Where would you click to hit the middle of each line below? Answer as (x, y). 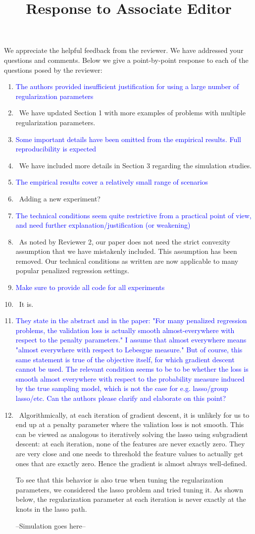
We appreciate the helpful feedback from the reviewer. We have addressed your (124, 50)
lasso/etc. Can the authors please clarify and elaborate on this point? (121, 398)
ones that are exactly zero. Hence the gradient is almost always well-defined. (131, 463)
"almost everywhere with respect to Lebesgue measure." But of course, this (129, 350)
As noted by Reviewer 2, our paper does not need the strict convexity (125, 241)
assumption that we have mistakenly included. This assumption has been (126, 251)
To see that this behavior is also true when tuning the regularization (119, 480)
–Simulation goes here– (51, 525)
